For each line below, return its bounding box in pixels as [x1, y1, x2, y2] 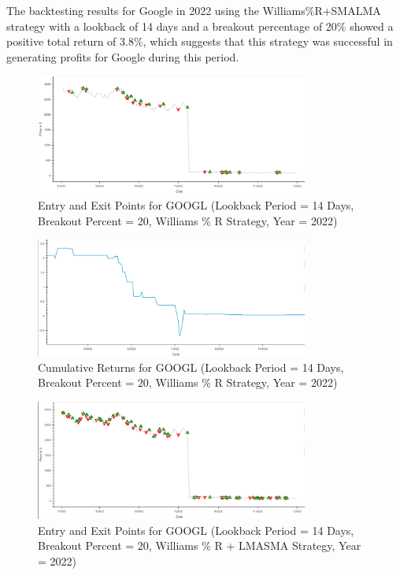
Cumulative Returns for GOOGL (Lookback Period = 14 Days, [38, 358, 344, 375]
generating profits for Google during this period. [6, 48, 239, 65]
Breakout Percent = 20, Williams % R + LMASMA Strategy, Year [38, 537, 361, 554]
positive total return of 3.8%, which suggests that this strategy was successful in [6, 33, 393, 50]
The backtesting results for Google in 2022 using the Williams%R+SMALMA [6, 2, 381, 18]
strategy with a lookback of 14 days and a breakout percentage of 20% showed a [6, 17, 394, 34]
